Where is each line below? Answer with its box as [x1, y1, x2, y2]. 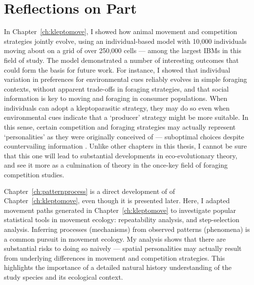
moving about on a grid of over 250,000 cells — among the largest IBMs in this [4, 45, 241, 56]
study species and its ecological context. [4, 271, 123, 282]
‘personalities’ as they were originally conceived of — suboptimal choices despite [4, 131, 244, 141]
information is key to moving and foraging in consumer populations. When [4, 93, 228, 103]
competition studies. [4, 170, 64, 180]
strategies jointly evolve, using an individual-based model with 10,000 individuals [4, 36, 247, 46]
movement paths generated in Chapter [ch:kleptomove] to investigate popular [4, 205, 236, 215]
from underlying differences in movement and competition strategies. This [4, 252, 225, 263]
